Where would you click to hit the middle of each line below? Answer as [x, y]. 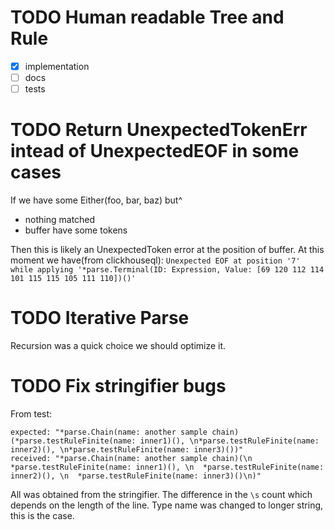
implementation [57, 66]
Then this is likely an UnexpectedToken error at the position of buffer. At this [167, 250]
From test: [31, 413]
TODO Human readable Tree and [147, 17]
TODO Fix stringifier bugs [118, 386]
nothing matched [60, 220]
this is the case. [42, 515]
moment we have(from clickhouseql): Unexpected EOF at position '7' [155, 260]
